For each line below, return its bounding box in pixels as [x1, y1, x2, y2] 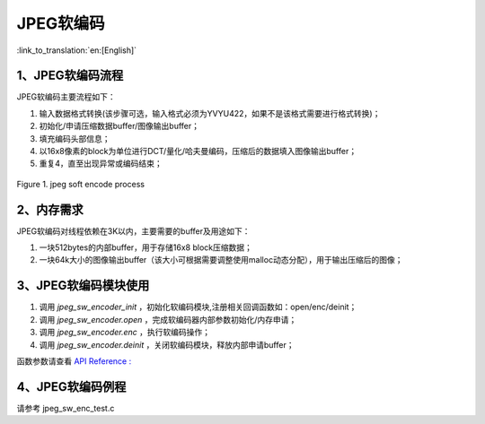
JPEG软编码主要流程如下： [16, 91, 116, 102]
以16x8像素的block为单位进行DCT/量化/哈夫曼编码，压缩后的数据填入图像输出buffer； [39, 146, 357, 157]
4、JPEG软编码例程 [16, 379, 127, 394]
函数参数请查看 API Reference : [16, 355, 132, 367]
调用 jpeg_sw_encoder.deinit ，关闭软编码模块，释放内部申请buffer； [39, 339, 295, 350]
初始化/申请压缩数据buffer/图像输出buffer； [39, 121, 199, 132]
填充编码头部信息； [39, 133, 110, 143]
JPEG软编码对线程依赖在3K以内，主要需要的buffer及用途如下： [16, 225, 251, 237]
